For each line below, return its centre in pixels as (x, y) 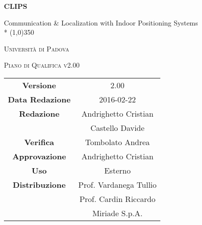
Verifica (39, 142)
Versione (39, 85)
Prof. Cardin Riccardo (117, 199)
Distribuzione (39, 184)
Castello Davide (117, 127)
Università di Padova (37, 48)
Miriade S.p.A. (117, 213)
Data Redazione (39, 99)
